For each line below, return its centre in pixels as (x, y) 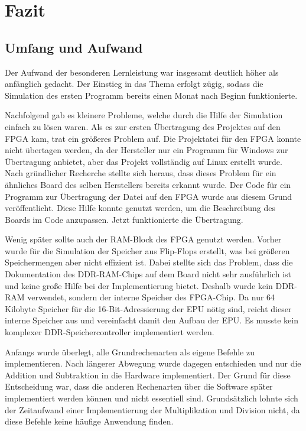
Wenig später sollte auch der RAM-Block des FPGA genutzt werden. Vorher (143, 239)
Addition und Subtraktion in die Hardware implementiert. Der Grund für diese (148, 375)
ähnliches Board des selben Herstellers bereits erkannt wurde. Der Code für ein (148, 184)
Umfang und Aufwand (74, 47)
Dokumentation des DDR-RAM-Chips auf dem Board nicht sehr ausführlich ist (148, 274)
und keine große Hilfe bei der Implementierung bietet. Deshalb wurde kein (139, 285)
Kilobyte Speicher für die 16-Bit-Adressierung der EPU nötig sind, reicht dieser (148, 308)
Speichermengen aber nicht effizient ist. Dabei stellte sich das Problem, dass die (149, 262)
